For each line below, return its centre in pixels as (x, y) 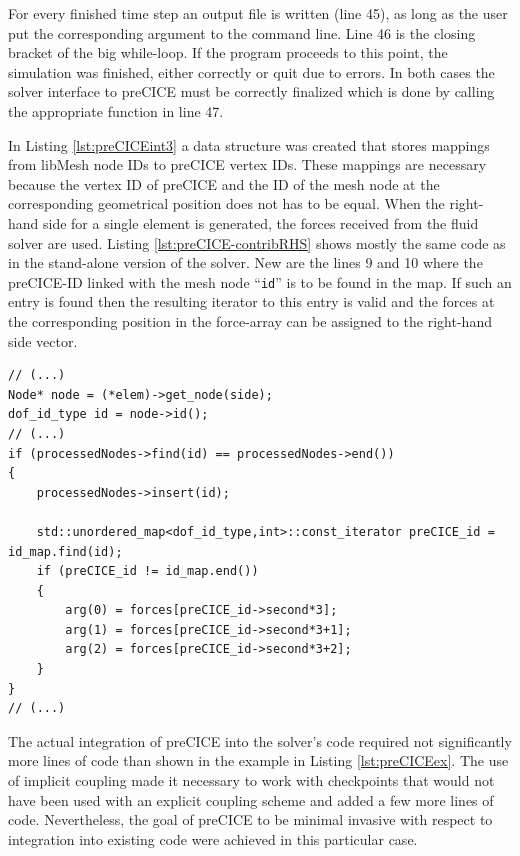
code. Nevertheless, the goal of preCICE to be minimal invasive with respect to (250, 819)
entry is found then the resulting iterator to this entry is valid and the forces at (251, 301)
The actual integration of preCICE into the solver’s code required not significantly (260, 740)
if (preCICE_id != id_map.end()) (147, 571)
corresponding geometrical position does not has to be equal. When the (226, 203)
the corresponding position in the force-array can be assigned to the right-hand (250, 320)
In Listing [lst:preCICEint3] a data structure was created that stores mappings (249, 144)
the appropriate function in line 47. (116, 110)
